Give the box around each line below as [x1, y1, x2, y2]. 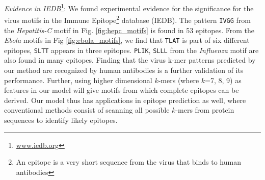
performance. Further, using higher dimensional [4, 74, 152, 85]
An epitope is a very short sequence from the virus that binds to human [16, 157, 241, 167]
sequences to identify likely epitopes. [4, 115, 118, 125]
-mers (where [158, 74, 199, 85]
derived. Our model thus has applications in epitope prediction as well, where [4, 94, 246, 105]
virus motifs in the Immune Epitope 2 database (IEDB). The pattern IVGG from [4, 13, 251, 25]
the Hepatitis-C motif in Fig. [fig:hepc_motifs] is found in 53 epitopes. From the [4, 24, 254, 35]
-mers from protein [175, 105, 234, 115]
